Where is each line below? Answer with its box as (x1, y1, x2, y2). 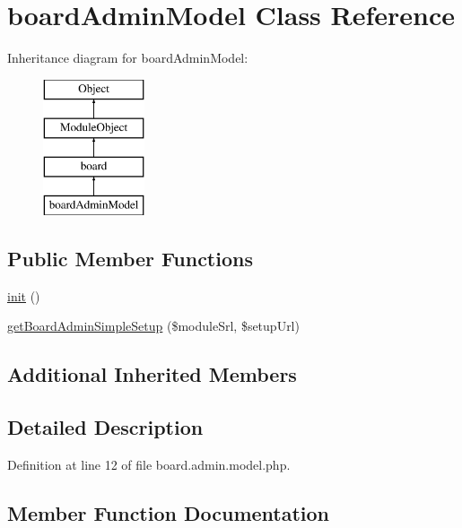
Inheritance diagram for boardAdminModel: (7, 48, 248, 67)
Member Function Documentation (7, 498, 330, 526)
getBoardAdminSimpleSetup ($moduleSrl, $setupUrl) (7, 316, 300, 335)
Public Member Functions (7, 244, 253, 272)
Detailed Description (7, 413, 204, 441)
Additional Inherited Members (7, 360, 297, 388)
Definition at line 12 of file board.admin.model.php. (7, 454, 291, 473)
